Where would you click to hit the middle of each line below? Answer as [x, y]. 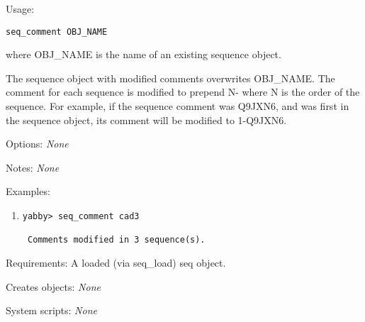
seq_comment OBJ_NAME [57, 32]
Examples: [28, 191]
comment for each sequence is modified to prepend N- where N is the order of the [183, 92]
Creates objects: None [53, 286]
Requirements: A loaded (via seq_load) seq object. [116, 262]
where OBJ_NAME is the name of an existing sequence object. [144, 54]
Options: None [37, 144]
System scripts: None [51, 310]
